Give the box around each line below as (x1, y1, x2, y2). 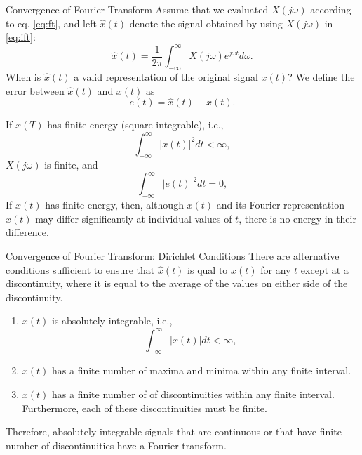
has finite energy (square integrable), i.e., (47, 117, 224, 132)
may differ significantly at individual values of (35, 211, 232, 225)
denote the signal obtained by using (129, 15, 283, 30)
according (310, 2, 351, 16)
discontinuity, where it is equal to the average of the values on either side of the (6, 276, 348, 291)
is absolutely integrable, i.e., (52, 313, 173, 328)
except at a (300, 262, 349, 277)
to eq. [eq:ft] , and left (6, 15, 97, 30)
